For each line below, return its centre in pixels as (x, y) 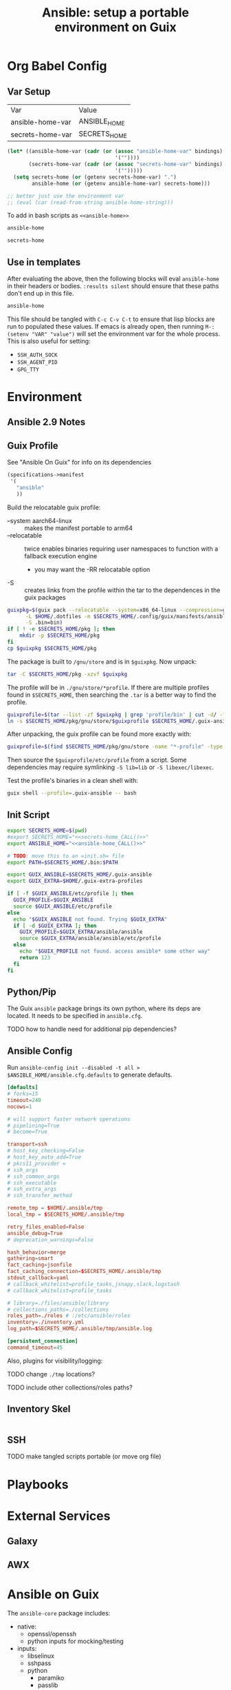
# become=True (27, 1132)
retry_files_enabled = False (46, 1227)
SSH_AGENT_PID (37, 362)
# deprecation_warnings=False (51, 1240)
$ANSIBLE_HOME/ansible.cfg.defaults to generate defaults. (90, 1075)
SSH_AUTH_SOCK (37, 355)
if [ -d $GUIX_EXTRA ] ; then (55, 926)
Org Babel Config (57, 66)
